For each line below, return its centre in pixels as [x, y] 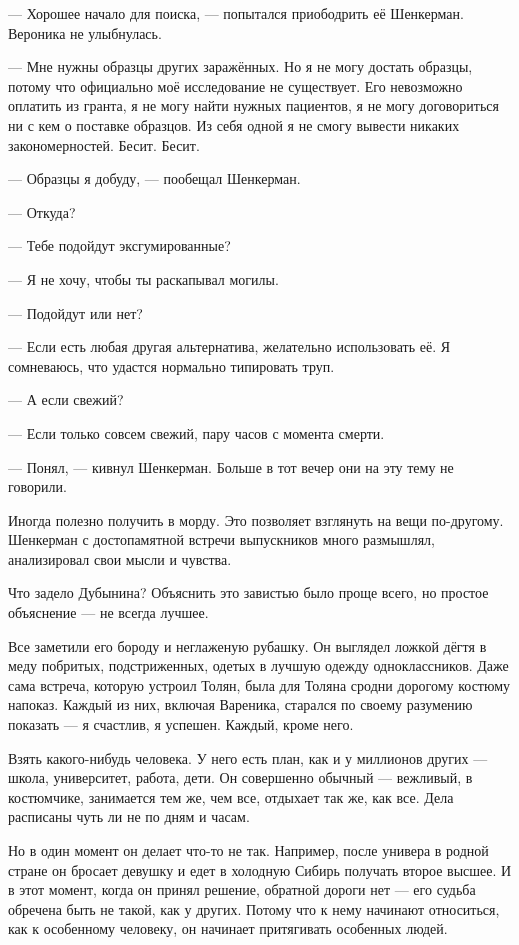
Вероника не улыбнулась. [85, 32]
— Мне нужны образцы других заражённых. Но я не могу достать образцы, [240, 66]
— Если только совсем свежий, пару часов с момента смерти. [196, 432]
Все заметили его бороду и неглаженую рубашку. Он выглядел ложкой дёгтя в [247, 645]
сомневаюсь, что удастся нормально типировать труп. [171, 365]
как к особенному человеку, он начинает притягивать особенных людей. [228, 928]
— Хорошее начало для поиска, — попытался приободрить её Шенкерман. [236, 13]
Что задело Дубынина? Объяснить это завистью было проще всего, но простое [248, 592]
